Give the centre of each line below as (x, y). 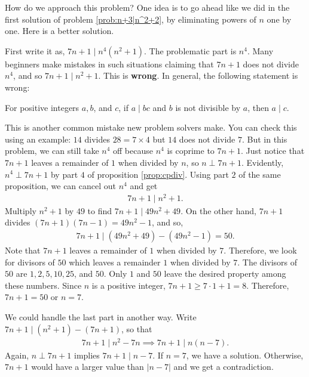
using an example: (38, 139)
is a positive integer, (129, 285)
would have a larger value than (88, 367)
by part (64, 174)
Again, (17, 355)
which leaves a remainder (115, 262)
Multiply (21, 210)
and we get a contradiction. (224, 367)
